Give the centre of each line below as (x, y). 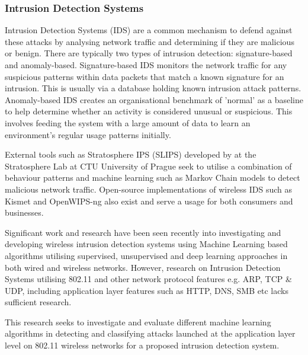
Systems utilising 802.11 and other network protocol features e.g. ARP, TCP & (148, 279)
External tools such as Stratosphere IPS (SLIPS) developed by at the (131, 154)
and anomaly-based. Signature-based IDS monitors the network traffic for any (146, 65)
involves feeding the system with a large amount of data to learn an (128, 122)
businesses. (24, 212)
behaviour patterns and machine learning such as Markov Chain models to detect (153, 177)
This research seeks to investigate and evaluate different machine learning (138, 322)
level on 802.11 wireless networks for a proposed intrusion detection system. (142, 345)
